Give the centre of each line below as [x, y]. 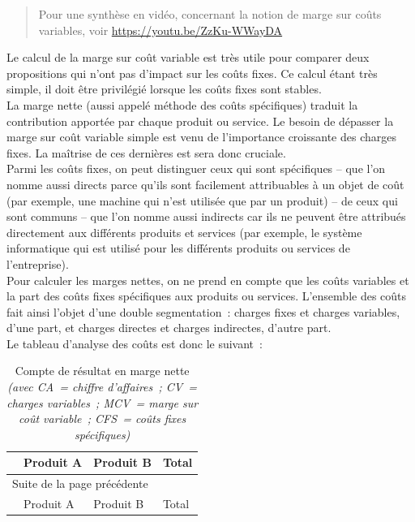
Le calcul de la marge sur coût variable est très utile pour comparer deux [188, 57]
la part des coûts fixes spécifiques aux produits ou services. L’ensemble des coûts [207, 296]
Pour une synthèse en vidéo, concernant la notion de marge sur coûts [210, 14]
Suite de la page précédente [80, 483]
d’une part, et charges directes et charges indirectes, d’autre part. [169, 328]
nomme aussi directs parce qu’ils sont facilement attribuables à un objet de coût [205, 184]
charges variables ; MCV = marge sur [103, 402]
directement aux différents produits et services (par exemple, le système [184, 232]
